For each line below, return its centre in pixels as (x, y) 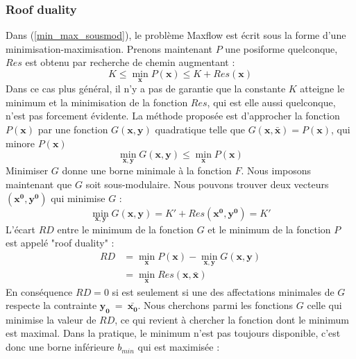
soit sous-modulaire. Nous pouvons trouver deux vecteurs (207, 184)
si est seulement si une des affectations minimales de (223, 291)
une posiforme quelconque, (281, 48)
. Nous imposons (276, 170)
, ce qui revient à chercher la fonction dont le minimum (232, 319)
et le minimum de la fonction (269, 229)
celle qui (324, 305)
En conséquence (39, 291)
